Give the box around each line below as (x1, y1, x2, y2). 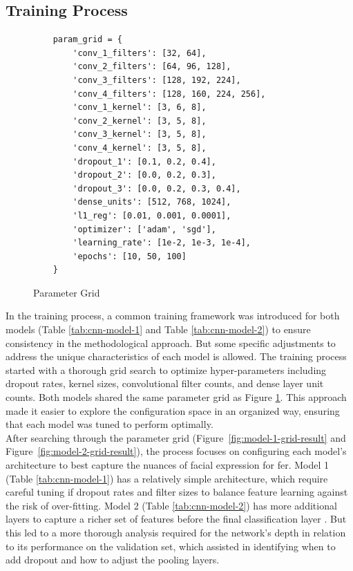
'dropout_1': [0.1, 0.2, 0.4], (73, 156, 216, 167)
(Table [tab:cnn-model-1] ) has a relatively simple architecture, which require (6, 471, 328, 485)
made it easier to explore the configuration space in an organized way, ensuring (6, 403, 340, 418)
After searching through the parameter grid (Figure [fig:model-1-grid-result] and (6, 430, 346, 444)
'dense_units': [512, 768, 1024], (73, 197, 231, 207)
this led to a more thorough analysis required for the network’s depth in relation (6, 525, 346, 539)
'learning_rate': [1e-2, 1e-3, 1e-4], (73, 238, 251, 248)
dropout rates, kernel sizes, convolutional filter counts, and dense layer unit (6, 376, 324, 391)
